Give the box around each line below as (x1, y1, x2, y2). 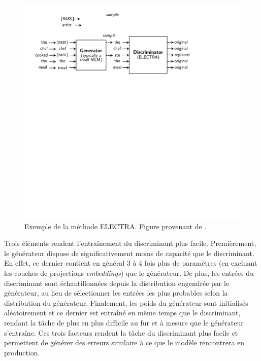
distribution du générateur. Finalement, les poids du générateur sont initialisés (4, 297, 248, 308)
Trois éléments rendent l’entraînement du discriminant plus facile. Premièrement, (4, 238, 256, 248)
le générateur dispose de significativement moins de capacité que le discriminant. (4, 247, 254, 258)
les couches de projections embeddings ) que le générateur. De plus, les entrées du (4, 267, 254, 278)
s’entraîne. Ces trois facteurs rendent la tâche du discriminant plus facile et (4, 327, 238, 338)
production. (4, 347, 40, 357)
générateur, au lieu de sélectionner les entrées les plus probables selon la (4, 287, 228, 298)
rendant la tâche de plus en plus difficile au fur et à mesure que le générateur (4, 317, 244, 328)
